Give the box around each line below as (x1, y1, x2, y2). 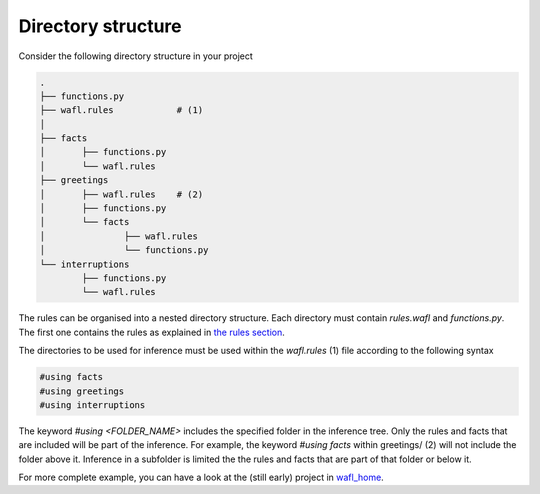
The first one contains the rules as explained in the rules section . (18, 326, 285, 338)
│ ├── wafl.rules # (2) (39, 188, 204, 200)
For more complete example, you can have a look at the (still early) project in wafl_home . (18, 471, 384, 484)
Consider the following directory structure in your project (18, 50, 254, 62)
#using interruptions (39, 399, 146, 410)
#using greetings (39, 385, 125, 397)
